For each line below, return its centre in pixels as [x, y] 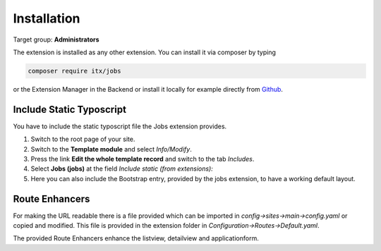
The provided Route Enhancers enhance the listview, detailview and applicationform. [136, 238]
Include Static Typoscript [70, 109]
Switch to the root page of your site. [83, 139]
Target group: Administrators [56, 39]
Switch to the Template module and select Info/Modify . [111, 149]
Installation [47, 18]
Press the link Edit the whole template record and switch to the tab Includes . [143, 159]
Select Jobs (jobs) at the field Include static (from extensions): [122, 169]
